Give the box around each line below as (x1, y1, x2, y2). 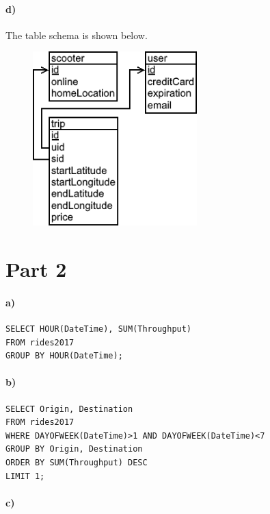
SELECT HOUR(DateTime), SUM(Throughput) (5, 324, 192, 334)
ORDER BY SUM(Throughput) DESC (5, 458, 148, 467)
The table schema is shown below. (5, 27, 148, 42)
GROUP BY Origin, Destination (5, 444, 143, 454)
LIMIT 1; (5, 471, 45, 481)
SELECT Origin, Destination (5, 404, 133, 414)
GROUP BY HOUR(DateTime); (5, 351, 123, 361)
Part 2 (5, 255, 67, 283)
